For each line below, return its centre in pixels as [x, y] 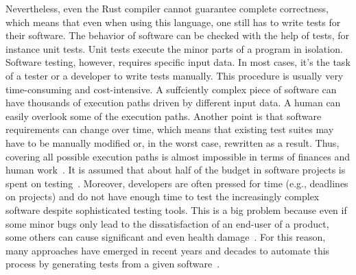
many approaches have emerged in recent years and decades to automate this [168, 250]
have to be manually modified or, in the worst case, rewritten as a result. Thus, [173, 142]
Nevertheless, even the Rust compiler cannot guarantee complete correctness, [167, 8]
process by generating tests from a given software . [113, 264]
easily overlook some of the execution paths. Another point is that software [164, 116]
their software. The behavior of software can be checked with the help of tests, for [177, 35]
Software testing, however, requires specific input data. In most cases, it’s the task [178, 62]
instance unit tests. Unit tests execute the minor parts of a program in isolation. [174, 48]
